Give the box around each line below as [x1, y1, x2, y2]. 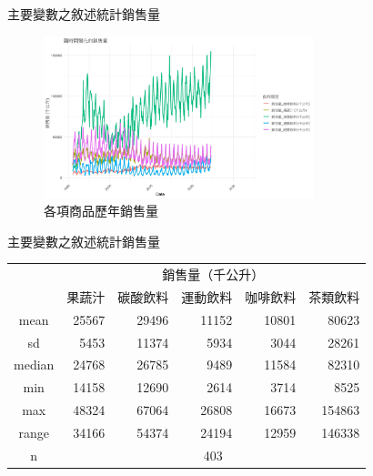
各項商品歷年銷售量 [44, 201, 158, 220]
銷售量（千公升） [162, 265, 265, 284]
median [14, 355, 55, 374]
